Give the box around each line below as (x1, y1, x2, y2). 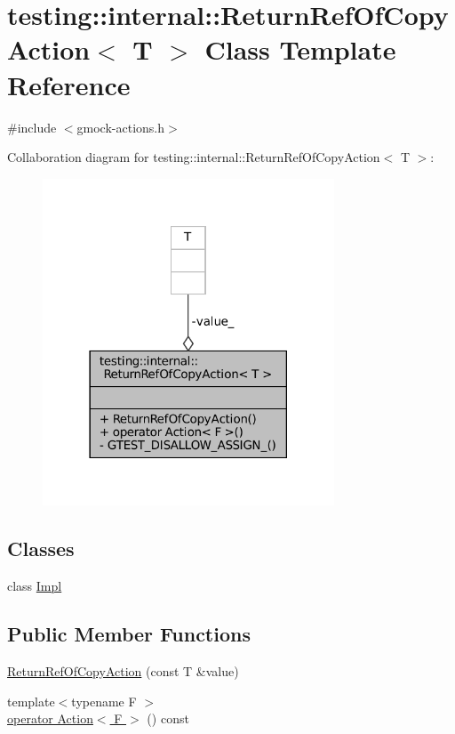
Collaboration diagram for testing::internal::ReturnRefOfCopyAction (7, 148, 380, 166)
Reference (7, 66, 131, 102)
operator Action (7, 709, 93, 728)
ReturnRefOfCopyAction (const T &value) (7, 661, 239, 680)
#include (7, 117, 57, 136)
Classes (7, 535, 75, 562)
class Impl (7, 577, 62, 595)
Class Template (204, 31, 396, 68)
